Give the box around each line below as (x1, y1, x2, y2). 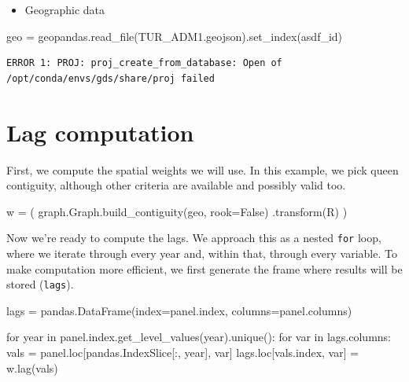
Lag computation (6, 116, 194, 148)
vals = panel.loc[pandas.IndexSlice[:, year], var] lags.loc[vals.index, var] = (6, 343, 359, 360)
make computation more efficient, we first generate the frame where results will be (6, 260, 403, 277)
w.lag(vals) (6, 359, 58, 376)
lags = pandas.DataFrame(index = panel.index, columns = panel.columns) (6, 302, 352, 318)
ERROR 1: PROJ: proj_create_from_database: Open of (6, 57, 282, 69)
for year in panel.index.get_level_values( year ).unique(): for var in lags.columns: (6, 329, 392, 345)
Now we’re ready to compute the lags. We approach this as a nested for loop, (6, 230, 381, 246)
